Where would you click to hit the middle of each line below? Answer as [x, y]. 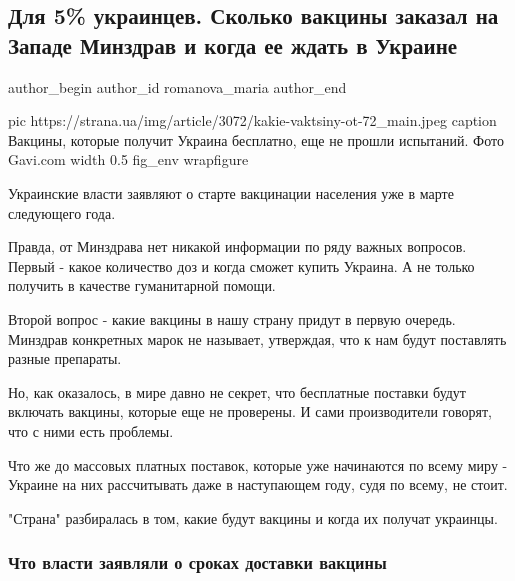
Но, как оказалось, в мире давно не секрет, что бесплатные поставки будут [237, 391]
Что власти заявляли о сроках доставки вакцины [197, 562]
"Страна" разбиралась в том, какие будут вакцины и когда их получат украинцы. [253, 517]
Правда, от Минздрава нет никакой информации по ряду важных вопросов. [237, 246]
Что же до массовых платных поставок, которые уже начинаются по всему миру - [258, 464]
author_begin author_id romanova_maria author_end [177, 86]
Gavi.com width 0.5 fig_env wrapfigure [128, 159]
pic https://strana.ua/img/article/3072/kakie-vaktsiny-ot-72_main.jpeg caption [252, 120]
